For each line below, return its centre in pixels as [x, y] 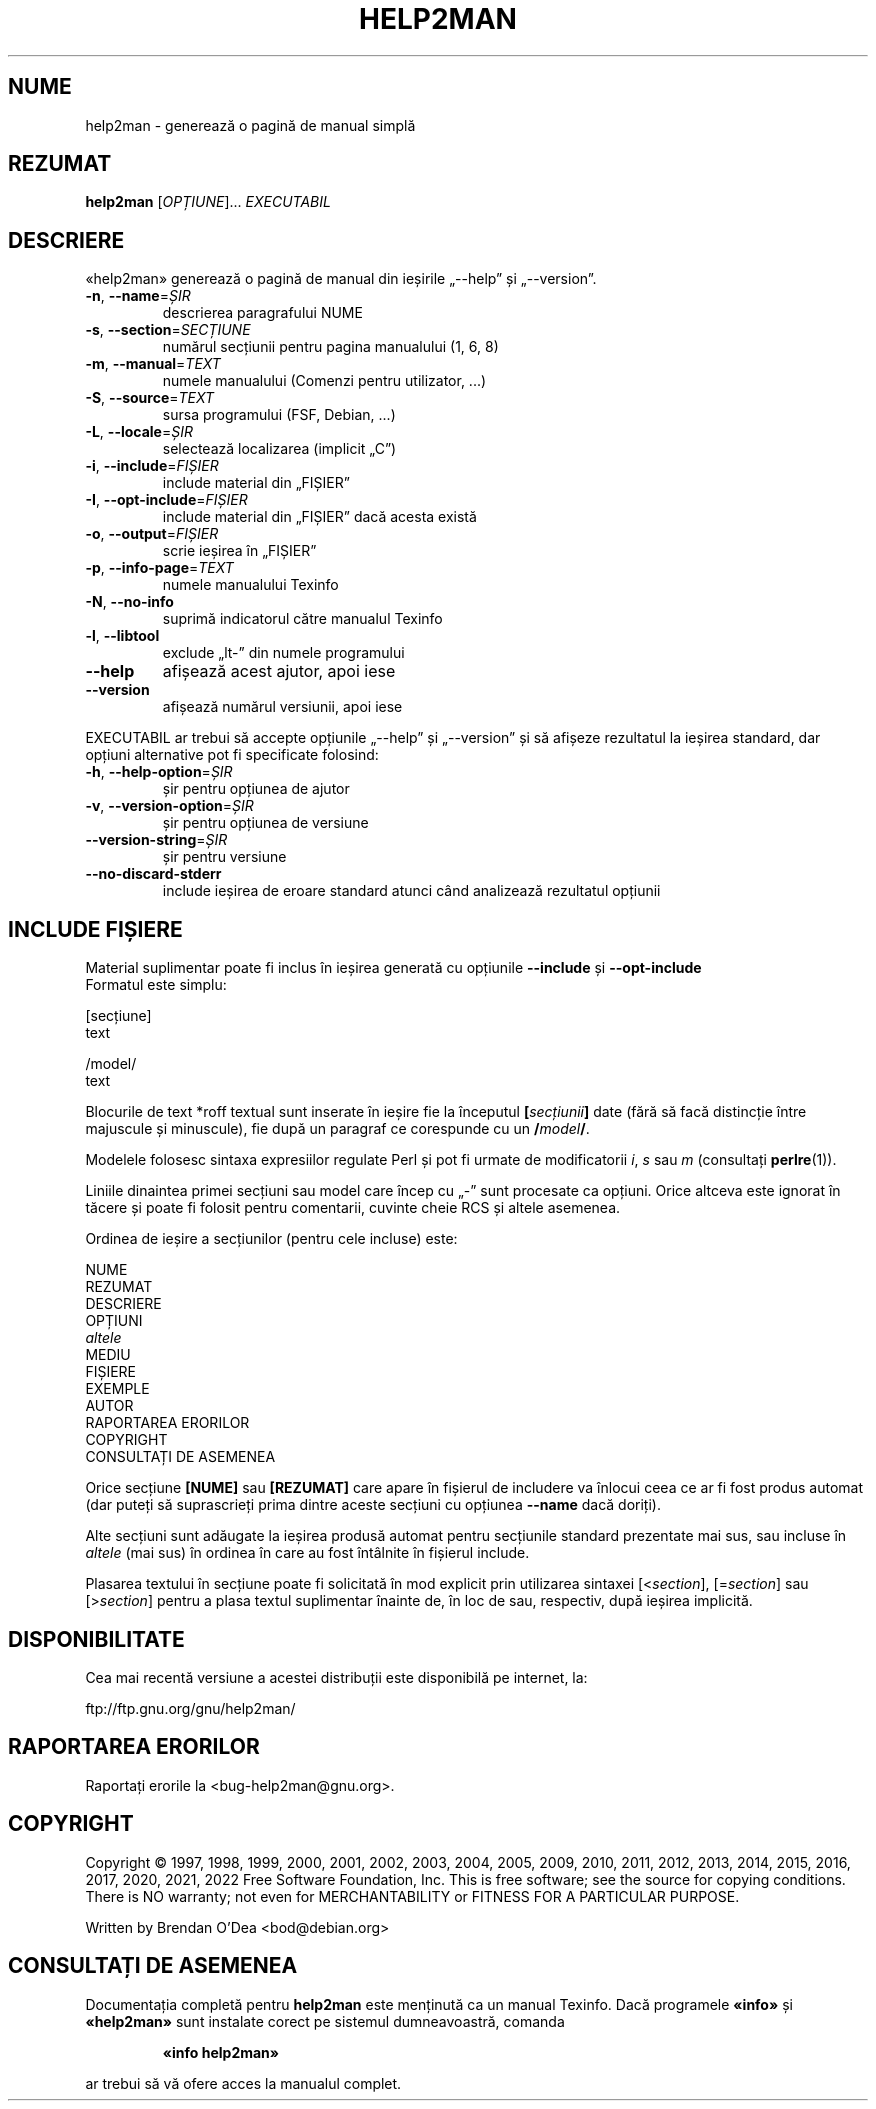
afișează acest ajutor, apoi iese [279, 671]
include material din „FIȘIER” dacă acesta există [319, 517]
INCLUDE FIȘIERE [95, 929]
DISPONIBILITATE [96, 1639]
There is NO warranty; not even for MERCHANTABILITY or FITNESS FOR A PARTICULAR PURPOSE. [412, 1896]
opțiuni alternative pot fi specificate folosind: [232, 755]
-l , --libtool [122, 636]
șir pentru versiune [224, 857]
